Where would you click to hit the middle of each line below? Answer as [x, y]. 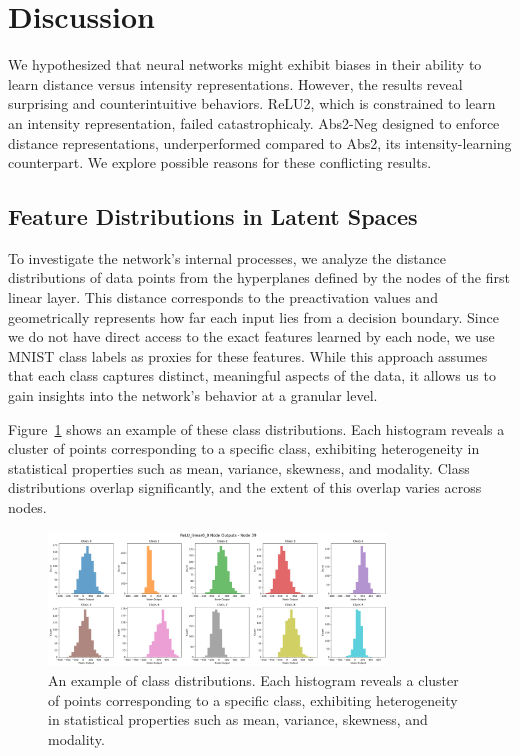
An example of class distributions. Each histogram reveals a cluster [253, 680]
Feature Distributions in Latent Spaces [213, 216]
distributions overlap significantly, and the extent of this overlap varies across [245, 487]
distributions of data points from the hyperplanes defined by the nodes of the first [259, 277]
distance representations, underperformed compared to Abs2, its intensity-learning [260, 142]
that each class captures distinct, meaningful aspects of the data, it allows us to [252, 375]
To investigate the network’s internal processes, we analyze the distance [227, 257]
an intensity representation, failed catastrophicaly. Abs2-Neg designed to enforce [254, 122]
